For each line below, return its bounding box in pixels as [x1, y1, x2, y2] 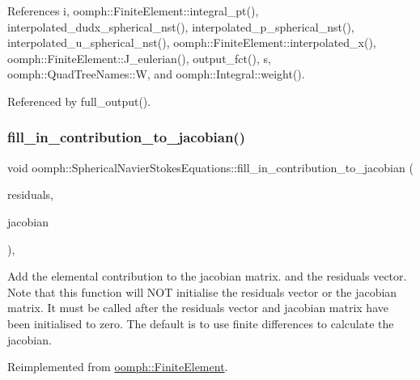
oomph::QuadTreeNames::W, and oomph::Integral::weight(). [7, 65, 305, 82]
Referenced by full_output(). [7, 92, 151, 109]
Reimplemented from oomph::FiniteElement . [7, 358, 228, 375]
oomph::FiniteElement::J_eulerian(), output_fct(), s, [7, 49, 271, 66]
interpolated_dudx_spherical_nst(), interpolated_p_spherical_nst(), [7, 18, 354, 35]
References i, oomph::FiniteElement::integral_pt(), [7, 2, 259, 19]
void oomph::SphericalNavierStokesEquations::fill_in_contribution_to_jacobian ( [7, 158, 414, 175]
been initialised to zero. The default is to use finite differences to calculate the [7, 315, 394, 331]
